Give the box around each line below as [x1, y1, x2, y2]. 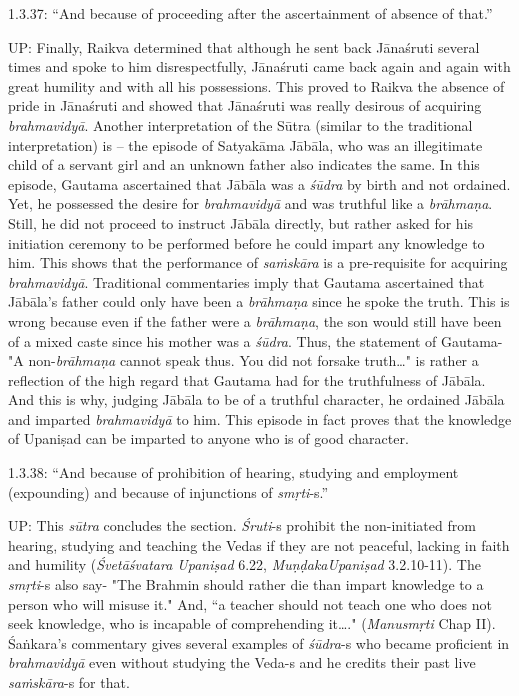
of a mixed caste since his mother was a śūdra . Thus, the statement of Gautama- [8, 330, 503, 351]
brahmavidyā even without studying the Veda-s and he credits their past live [8, 652, 476, 673]
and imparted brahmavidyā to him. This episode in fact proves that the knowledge [8, 408, 512, 429]
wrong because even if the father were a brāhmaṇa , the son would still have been [8, 310, 502, 331]
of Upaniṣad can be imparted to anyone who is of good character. [8, 428, 409, 449]
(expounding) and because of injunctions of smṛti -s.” [8, 481, 329, 502]
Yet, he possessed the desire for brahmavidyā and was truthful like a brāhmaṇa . [8, 193, 493, 214]
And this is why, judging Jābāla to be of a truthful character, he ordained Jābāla [8, 389, 505, 410]
